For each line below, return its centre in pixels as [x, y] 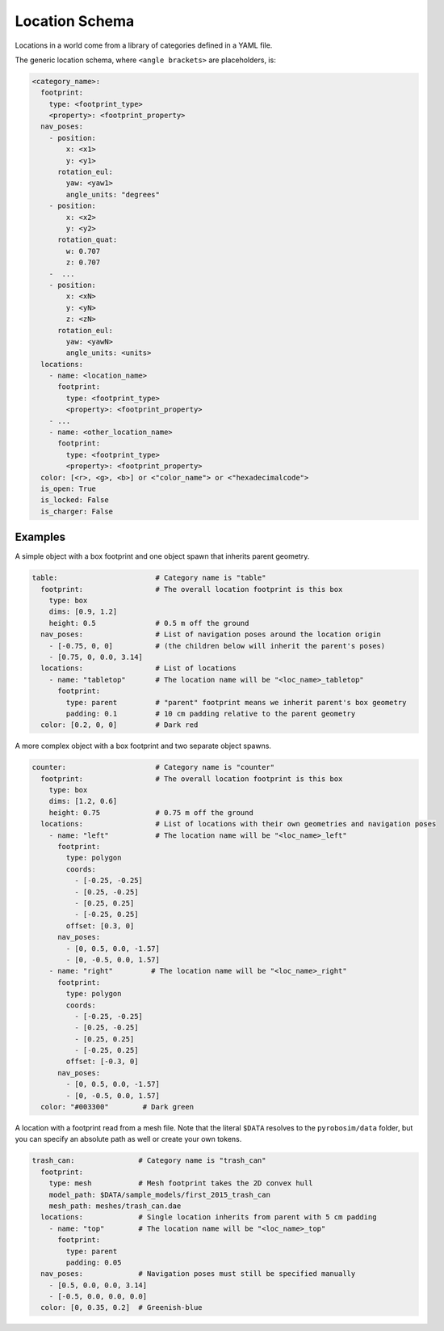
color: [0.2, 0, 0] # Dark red [119, 725]
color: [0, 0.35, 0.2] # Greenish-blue [121, 1308]
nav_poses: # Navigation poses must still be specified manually [198, 1274]
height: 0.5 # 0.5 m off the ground [149, 623]
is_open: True [69, 488]
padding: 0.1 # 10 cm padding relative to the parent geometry [211, 713]
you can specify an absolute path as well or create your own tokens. [128, 1139]
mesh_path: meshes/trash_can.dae [115, 1206]
